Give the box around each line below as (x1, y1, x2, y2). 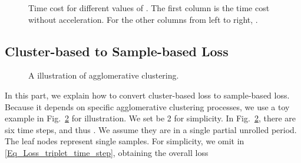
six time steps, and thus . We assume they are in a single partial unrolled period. (5, 123, 297, 135)
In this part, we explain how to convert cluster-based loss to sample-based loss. (5, 89, 290, 101)
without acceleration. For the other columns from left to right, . (28, 13, 258, 25)
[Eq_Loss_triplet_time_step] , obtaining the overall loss (5, 146, 209, 158)
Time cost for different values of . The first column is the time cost (28, 2, 270, 13)
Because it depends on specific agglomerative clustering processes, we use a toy (5, 100, 290, 113)
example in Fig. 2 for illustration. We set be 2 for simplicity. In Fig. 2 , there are (5, 112, 296, 124)
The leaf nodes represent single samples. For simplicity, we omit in (5, 135, 244, 147)
